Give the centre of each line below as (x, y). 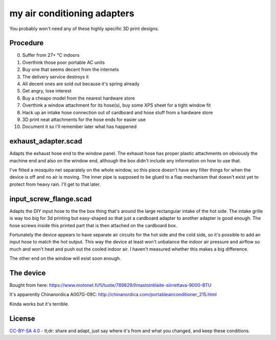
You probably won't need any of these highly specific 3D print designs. (84, 29)
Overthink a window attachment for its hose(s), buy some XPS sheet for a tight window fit (117, 105)
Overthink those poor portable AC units (63, 62)
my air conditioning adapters (72, 13)
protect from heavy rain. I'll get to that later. (55, 184)
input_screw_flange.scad (51, 199)
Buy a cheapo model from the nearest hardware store (79, 98)
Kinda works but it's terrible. (39, 304)
